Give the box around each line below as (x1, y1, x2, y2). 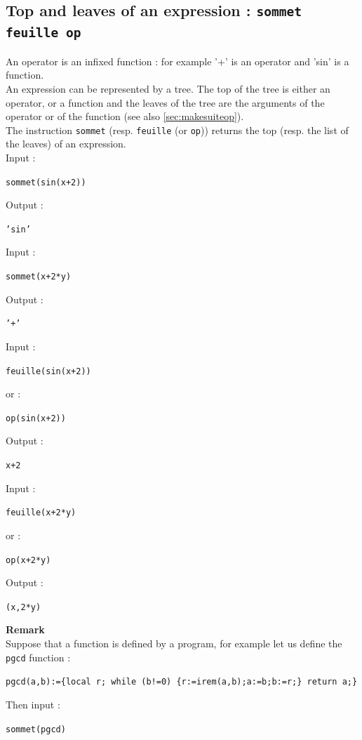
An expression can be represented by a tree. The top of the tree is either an (6, 81, 330, 95)
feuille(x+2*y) (6, 508, 76, 518)
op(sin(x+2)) (6, 413, 66, 423)
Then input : (6, 696, 60, 711)
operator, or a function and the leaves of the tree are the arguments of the (6, 95, 325, 110)
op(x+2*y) (6, 555, 51, 565)
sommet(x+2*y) (6, 272, 72, 282)
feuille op (6, 25, 81, 41)
